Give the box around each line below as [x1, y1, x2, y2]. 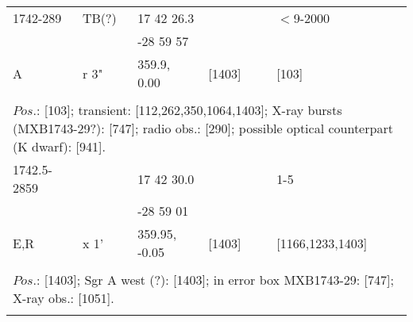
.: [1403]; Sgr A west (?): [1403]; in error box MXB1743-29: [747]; [33, 270, 394, 289]
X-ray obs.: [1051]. [13, 289, 114, 307]
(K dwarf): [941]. [13, 137, 106, 155]
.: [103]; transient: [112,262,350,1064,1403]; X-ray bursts [33, 101, 342, 119]
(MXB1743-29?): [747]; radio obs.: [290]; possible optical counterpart [13, 119, 393, 137]
